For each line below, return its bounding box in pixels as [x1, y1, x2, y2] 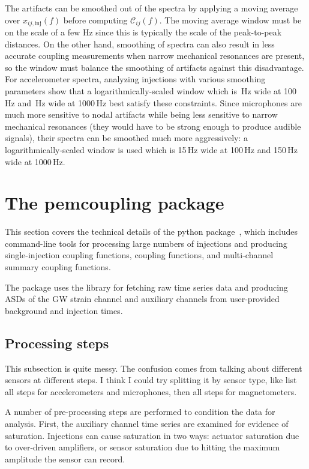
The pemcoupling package [5, 190, 224, 215]
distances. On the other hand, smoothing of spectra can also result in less [5, 37, 275, 50]
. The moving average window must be [159, 13, 302, 26]
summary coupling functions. [5, 261, 111, 273]
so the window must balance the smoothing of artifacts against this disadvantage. [5, 61, 304, 73]
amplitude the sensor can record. [5, 452, 125, 465]
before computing [63, 13, 128, 26]
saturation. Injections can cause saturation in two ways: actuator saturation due [5, 429, 299, 441]
